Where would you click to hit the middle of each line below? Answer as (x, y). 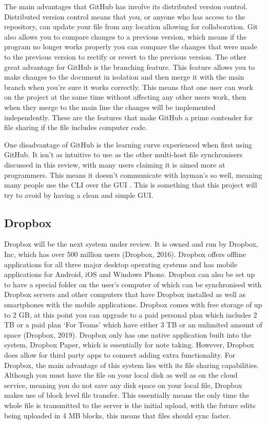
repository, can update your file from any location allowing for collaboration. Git (131, 26)
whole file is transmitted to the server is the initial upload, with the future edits (130, 405)
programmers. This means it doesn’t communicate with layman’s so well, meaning (133, 174)
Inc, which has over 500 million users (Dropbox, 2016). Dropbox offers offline (125, 254)
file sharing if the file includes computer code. (76, 127)
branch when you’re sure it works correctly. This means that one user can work (129, 87)
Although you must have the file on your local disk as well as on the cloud (121, 375)
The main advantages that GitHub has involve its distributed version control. (126, 6)
